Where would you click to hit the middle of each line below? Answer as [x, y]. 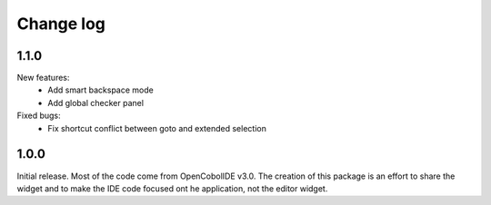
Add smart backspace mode [100, 90]
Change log [61, 24]
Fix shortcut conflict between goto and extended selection [157, 128]
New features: [43, 78]
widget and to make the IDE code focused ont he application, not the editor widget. [172, 188]
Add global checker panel [96, 102]
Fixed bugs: [39, 116]
